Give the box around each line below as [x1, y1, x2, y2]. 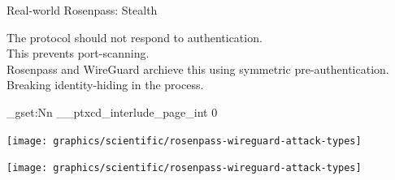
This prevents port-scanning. [7, 45, 150, 62]
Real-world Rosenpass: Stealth [7, 2, 158, 18]
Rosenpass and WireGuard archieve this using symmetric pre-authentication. [7, 60, 389, 77]
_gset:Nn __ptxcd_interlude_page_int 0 [7, 103, 218, 120]
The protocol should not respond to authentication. [7, 28, 263, 45]
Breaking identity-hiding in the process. [7, 76, 204, 93]
